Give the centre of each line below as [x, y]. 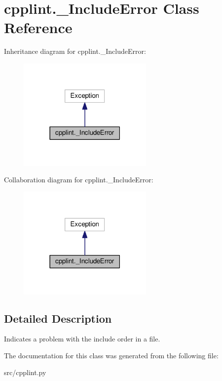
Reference [38, 27]
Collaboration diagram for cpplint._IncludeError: [79, 180]
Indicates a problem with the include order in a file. [82, 339]
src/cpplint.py [25, 372]
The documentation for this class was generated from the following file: [111, 355]
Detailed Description [58, 318]
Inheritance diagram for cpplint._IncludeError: [75, 51]
